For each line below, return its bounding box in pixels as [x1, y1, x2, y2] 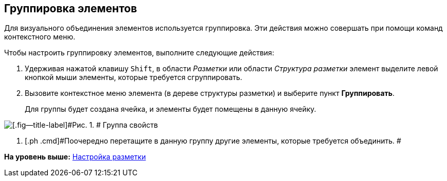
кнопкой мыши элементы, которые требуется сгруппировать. [25, 73, 242, 82]
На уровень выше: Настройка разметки [4, 152, 146, 162]
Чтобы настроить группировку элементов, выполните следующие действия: [4, 48, 274, 57]
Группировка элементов [4, 2, 137, 15]
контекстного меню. [4, 32, 76, 42]
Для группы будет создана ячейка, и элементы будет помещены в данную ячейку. [25, 105, 316, 114]
